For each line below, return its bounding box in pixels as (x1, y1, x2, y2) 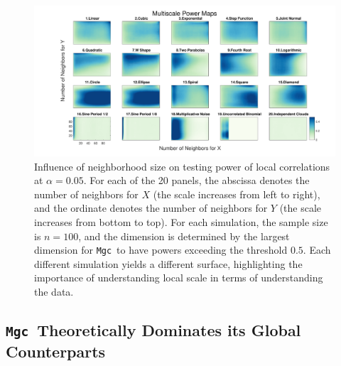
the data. (34, 284, 74, 298)
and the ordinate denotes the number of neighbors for (34, 200, 268, 215)
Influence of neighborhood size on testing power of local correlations (34, 158, 330, 173)
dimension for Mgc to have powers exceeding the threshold (34, 242, 288, 257)
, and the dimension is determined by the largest (78, 228, 290, 243)
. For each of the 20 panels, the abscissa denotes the (83, 173, 310, 188)
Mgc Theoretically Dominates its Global (6, 318, 301, 340)
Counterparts (6, 340, 106, 362)
